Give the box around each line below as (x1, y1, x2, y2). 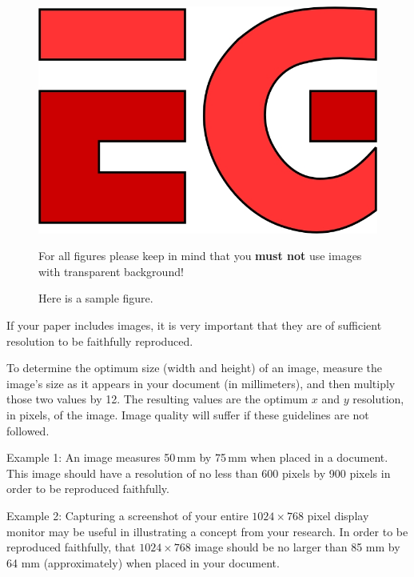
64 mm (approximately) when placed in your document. (6, 554, 280, 571)
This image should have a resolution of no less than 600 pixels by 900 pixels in (6, 464, 391, 481)
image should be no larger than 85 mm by (194, 539, 400, 555)
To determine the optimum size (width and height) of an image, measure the (6, 359, 382, 376)
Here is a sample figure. (38, 290, 153, 307)
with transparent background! (38, 262, 184, 279)
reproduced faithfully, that (6, 539, 136, 555)
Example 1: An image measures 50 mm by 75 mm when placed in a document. (6, 449, 388, 466)
